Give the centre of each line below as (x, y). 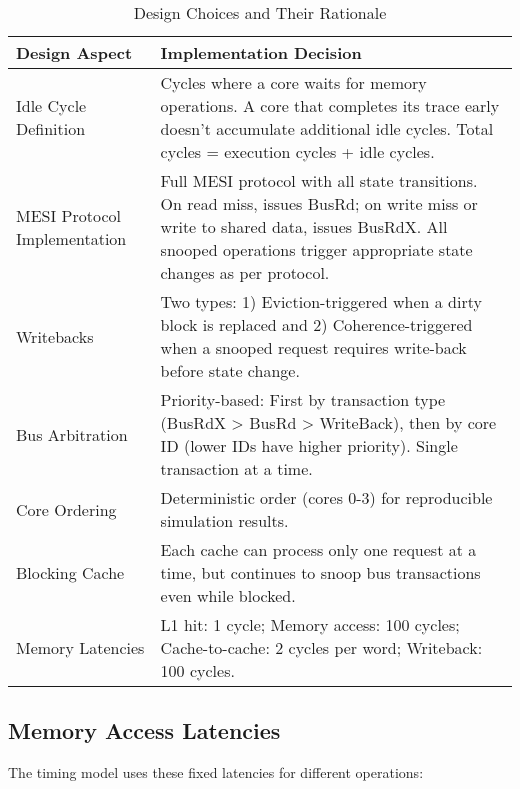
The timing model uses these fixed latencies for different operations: (216, 772)
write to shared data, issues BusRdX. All (304, 226)
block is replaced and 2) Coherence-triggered (316, 324)
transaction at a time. (236, 468)
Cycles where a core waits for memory (293, 82)
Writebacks (55, 336)
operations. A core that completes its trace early (330, 105)
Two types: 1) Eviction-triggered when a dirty (321, 301)
